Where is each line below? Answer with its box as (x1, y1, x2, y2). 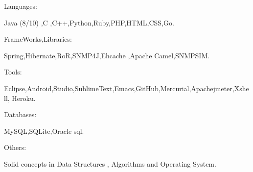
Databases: (4, 109, 37, 120)
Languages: (4, 1, 37, 11)
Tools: (4, 67, 22, 77)
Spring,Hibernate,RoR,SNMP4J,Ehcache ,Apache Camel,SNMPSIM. (4, 50, 210, 60)
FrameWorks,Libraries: (4, 34, 72, 44)
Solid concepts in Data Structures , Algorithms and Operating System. (4, 158, 216, 169)
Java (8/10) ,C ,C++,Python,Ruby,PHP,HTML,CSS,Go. (4, 17, 174, 27)
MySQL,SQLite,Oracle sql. (4, 125, 84, 136)
